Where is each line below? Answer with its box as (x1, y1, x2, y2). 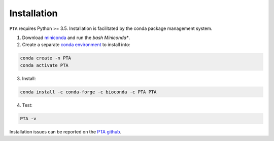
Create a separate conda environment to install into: (22, 42, 130, 48)
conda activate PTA (20, 62, 68, 68)
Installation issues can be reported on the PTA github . (9, 128, 122, 134)
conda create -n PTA (20, 55, 71, 61)
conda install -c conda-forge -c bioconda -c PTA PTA (20, 89, 157, 95)
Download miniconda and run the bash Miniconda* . (22, 34, 130, 41)
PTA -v (20, 116, 37, 121)
